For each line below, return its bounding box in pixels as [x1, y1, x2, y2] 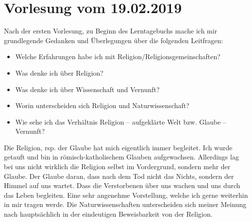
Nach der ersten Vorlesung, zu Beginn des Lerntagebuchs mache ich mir [4, 26, 218, 36]
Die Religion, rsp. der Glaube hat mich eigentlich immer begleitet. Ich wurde [4, 142, 233, 152]
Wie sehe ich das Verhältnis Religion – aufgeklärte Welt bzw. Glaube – [15, 116, 227, 127]
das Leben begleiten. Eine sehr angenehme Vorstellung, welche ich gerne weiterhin [4, 190, 248, 200]
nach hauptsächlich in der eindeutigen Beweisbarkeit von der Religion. [4, 209, 213, 219]
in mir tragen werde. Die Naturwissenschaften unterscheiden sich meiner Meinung [4, 199, 247, 209]
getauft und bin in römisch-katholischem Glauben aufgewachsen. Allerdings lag [4, 152, 239, 162]
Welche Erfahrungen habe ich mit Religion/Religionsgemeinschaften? [15, 51, 220, 62]
